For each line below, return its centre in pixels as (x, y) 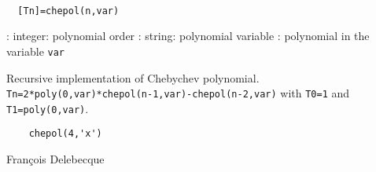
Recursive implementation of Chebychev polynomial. (133, 77)
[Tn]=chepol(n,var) (68, 11)
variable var (36, 51)
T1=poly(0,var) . (48, 108)
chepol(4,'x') (65, 134)
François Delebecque (55, 159)
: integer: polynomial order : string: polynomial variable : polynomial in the (188, 36)
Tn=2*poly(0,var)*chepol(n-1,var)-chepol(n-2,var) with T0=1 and (178, 93)
